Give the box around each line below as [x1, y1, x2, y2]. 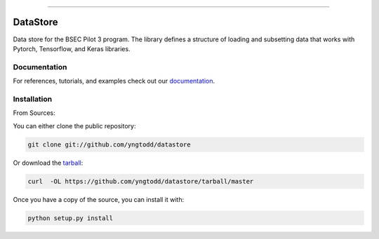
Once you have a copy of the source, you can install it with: [13, 195, 185, 203]
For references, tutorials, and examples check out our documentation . [13, 77, 215, 86]
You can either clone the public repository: [13, 121, 136, 130]
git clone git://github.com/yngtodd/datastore [27, 140, 191, 149]
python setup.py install [27, 214, 114, 222]
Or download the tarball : [13, 158, 84, 167]
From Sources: [13, 109, 55, 117]
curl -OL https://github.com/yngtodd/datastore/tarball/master [27, 177, 254, 185]
